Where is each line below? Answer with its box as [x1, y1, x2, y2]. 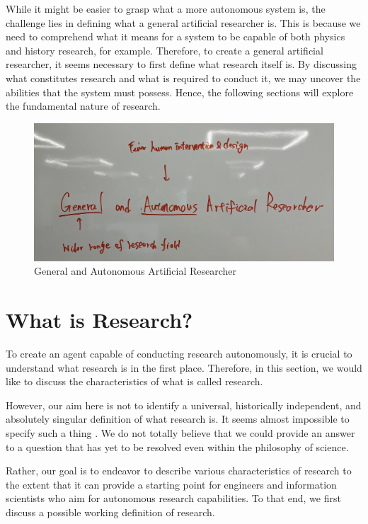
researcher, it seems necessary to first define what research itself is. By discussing [6, 57, 357, 72]
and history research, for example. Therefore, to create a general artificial [6, 42, 323, 57]
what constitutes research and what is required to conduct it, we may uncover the [6, 70, 361, 85]
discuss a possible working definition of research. [6, 505, 215, 520]
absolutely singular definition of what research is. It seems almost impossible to [6, 411, 350, 426]
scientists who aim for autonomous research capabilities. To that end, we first [6, 491, 341, 506]
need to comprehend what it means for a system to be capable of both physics [6, 29, 345, 44]
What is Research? [6, 305, 193, 334]
